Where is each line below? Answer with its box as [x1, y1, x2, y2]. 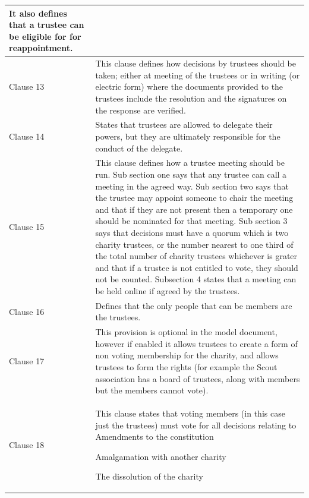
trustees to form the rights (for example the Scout [95, 360, 278, 373]
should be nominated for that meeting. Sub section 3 [95, 215, 288, 227]
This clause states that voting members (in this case [95, 407, 285, 419]
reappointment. [9, 42, 73, 54]
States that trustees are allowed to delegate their [95, 118, 273, 131]
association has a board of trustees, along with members [95, 372, 300, 384]
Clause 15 [9, 220, 45, 233]
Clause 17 [9, 355, 45, 367]
